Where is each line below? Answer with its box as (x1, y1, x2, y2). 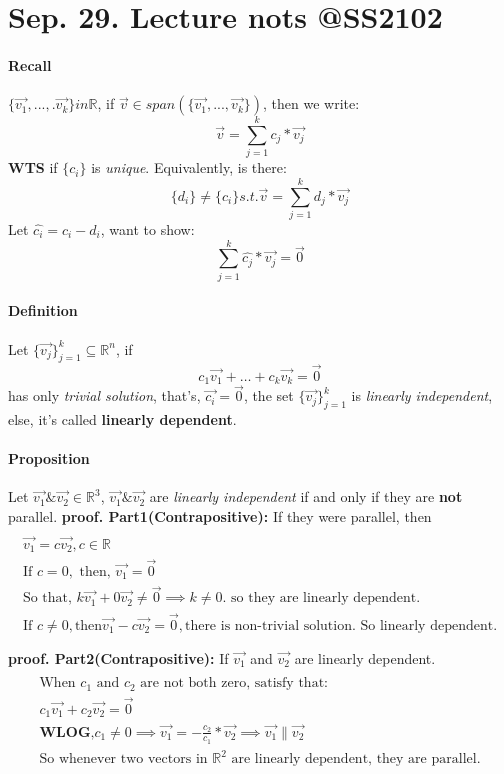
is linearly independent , (351, 385, 493, 406)
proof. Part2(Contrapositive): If (8, 647, 229, 668)
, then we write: (263, 93, 360, 114)
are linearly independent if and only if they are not (149, 486, 463, 507)
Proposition (8, 448, 90, 469)
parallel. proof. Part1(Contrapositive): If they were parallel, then (8, 506, 432, 526)
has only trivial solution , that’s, (8, 385, 201, 406)
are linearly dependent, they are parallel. (231, 752, 481, 767)
